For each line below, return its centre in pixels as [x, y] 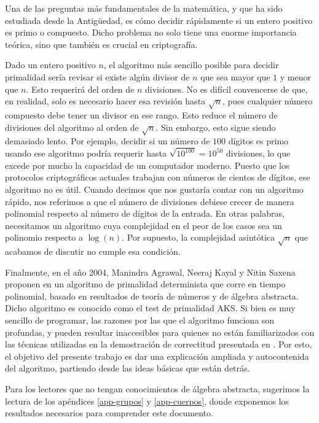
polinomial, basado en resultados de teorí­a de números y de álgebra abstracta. [152, 296]
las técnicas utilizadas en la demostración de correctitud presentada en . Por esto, [159, 344]
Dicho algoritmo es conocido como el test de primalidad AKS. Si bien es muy [150, 308]
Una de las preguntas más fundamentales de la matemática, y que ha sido [144, 8]
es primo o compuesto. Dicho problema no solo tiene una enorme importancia [151, 32]
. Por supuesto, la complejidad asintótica [199, 237]
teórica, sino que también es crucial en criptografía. [101, 44]
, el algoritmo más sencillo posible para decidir [191, 65]
